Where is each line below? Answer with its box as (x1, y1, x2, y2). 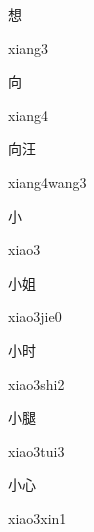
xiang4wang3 (8, 171, 87, 192)
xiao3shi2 (8, 373, 65, 394)
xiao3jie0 (8, 306, 62, 327)
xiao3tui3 (8, 440, 65, 461)
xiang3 (8, 37, 49, 58)
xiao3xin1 (8, 507, 67, 528)
